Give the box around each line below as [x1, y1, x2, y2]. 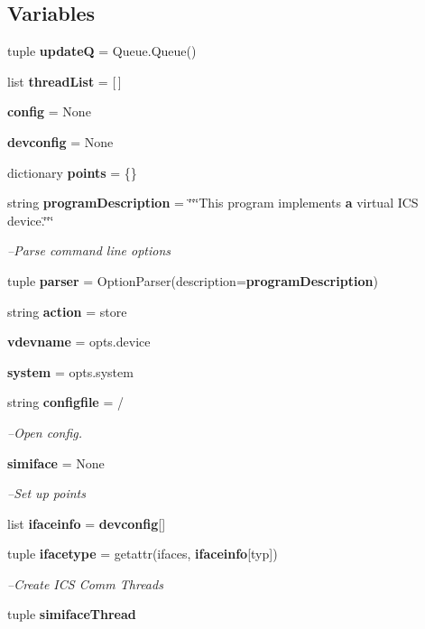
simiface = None [7, 453, 105, 472]
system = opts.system [7, 362, 134, 381]
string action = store [7, 301, 127, 320]
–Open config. [7, 422, 83, 441]
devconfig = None [7, 132, 114, 151]
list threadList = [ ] [7, 71, 122, 90]
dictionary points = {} [7, 162, 137, 181]
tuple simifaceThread [7, 605, 136, 624]
